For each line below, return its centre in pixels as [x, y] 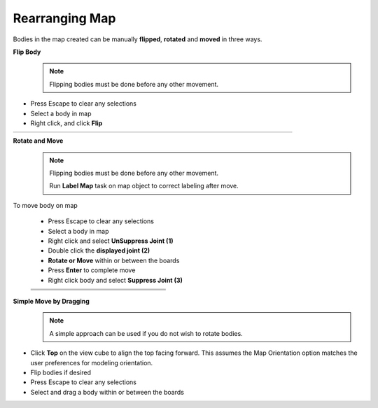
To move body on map [45, 205]
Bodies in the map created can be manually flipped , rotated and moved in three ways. [138, 39]
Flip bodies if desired [61, 372]
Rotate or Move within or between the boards [114, 260]
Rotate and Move [38, 141]
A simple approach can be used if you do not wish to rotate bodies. [146, 333]
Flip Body [27, 52]
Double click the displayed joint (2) [99, 251]
